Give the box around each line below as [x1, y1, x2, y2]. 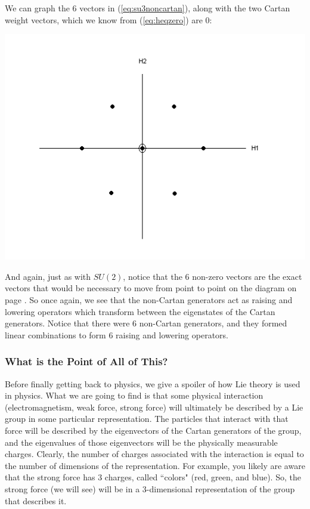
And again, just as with [5, 270, 91, 282]
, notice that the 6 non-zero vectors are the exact [123, 270, 302, 282]
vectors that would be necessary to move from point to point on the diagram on [5, 282, 297, 294]
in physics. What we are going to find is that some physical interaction [5, 389, 263, 402]
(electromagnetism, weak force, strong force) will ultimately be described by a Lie [5, 400, 303, 413]
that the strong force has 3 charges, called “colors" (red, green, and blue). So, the [5, 471, 301, 483]
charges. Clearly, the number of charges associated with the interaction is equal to [5, 448, 304, 460]
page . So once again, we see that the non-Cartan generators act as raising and [5, 293, 293, 306]
